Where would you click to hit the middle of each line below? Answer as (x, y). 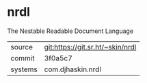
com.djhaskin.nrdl (72, 69)
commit (23, 58)
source (22, 47)
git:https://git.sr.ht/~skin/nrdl (90, 47)
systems (24, 69)
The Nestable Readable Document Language (70, 31)
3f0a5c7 (58, 58)
